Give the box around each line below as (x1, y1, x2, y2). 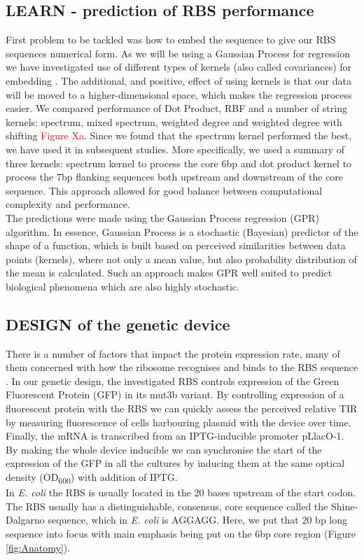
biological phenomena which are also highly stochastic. (6, 279, 239, 293)
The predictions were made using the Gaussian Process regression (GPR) (6, 210, 319, 225)
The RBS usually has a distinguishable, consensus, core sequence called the (6, 498, 328, 513)
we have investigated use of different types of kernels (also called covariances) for (6, 59, 352, 74)
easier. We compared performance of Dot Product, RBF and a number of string (6, 101, 347, 115)
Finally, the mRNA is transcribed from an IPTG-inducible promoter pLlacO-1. (6, 428, 344, 443)
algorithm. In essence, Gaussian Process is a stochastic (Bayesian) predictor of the (6, 224, 358, 239)
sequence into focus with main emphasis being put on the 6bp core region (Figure (6, 526, 356, 540)
